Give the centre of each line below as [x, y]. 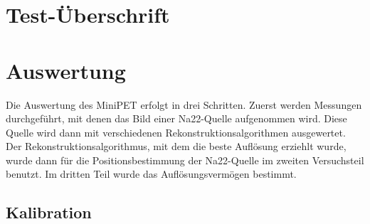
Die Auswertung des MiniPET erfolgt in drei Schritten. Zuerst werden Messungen [184, 104]
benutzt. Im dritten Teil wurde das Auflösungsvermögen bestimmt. [151, 174]
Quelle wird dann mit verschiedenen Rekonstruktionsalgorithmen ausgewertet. [176, 132]
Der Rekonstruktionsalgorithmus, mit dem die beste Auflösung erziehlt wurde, [176, 146]
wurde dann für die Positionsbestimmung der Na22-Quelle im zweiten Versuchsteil [185, 160]
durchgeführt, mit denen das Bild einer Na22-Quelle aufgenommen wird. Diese [176, 118]
